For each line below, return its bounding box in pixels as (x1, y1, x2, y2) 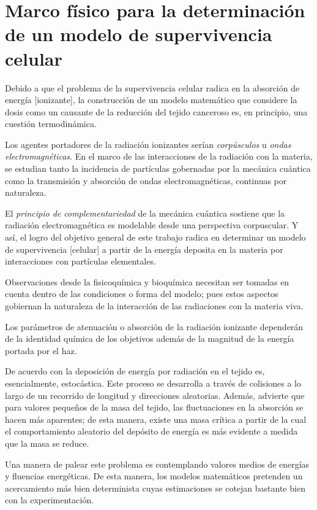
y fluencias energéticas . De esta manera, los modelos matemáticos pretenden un (5, 469, 303, 482)
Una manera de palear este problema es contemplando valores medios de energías (5, 457, 310, 470)
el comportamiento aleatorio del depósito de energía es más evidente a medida (5, 425, 298, 438)
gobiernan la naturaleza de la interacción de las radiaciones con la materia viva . (5, 299, 304, 312)
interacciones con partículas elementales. (5, 255, 156, 268)
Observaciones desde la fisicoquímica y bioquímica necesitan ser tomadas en (5, 275, 289, 288)
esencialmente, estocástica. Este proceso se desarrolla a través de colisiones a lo (5, 376, 302, 389)
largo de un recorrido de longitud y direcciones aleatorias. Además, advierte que (5, 388, 305, 401)
